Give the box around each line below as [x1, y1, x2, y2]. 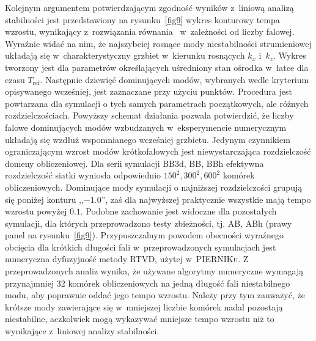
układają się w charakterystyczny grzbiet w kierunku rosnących [5, 49, 245, 62]
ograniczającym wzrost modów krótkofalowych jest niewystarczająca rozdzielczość [5, 145, 311, 158]
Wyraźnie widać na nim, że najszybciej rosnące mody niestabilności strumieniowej [5, 37, 312, 50]
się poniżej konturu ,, [5, 193, 84, 205]
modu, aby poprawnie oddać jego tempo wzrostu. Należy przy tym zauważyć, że [5, 288, 305, 301]
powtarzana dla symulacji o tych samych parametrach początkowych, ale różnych [5, 97, 309, 109]
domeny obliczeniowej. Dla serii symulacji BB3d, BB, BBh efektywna [5, 156, 264, 169]
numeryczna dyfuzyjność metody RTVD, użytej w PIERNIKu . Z [5, 252, 249, 265]
